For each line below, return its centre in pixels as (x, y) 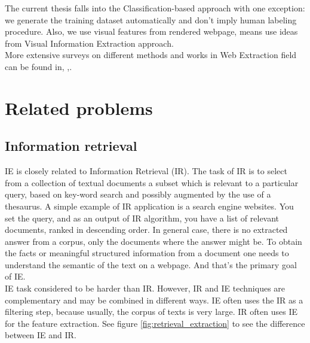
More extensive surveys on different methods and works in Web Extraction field (151, 55)
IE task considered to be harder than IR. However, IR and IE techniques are (145, 288)
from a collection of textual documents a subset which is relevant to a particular (152, 182)
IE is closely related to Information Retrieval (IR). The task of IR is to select (146, 171)
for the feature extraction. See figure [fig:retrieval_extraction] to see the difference (155, 323)
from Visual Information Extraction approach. (89, 43)
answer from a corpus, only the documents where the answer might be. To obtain (154, 241)
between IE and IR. (41, 335)
